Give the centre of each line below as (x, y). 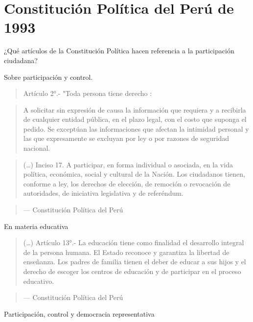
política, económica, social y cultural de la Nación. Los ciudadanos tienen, (134, 174)
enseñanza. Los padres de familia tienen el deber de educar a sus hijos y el (135, 262)
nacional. (37, 148)
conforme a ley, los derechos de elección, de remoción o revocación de (127, 183)
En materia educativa (36, 226)
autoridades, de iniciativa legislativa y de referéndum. (103, 193)
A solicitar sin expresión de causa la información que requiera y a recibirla (135, 109)
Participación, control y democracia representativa (79, 313)
